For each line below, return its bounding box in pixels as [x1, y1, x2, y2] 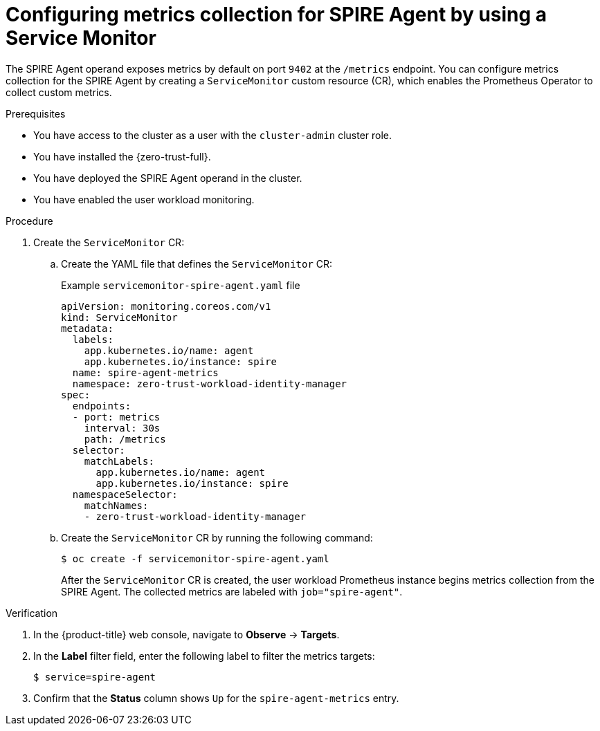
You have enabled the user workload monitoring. [33, 193, 255, 205]
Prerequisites [6, 107, 66, 120]
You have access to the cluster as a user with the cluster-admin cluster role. [33, 129, 392, 141]
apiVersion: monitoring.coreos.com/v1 [61, 300, 271, 312]
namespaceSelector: [72, 488, 178, 500]
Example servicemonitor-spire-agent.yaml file [61, 279, 300, 291]
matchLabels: [84, 455, 154, 467]
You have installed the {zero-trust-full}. [33, 150, 211, 163]
